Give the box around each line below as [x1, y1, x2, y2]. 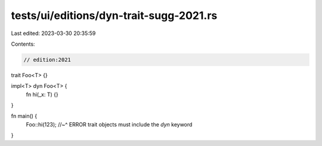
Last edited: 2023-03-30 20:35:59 [11, 30, 96, 37]
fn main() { [11, 113, 38, 120]
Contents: [11, 40, 35, 47]
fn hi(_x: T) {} [26, 91, 59, 98]
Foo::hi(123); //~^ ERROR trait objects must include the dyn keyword [26, 120, 193, 128]
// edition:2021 [23, 56, 72, 63]
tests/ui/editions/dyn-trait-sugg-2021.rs [11, 9, 218, 22]
